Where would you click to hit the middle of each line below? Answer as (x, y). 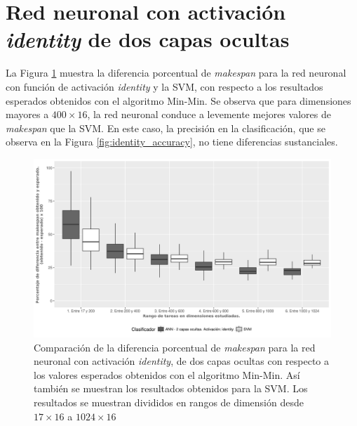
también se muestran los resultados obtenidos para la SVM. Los (171, 388)
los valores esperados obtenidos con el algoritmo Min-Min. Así (167, 374)
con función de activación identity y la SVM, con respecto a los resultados (164, 86)
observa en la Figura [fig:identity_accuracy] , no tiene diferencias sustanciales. (172, 142)
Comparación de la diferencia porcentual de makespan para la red (175, 347)
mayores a (27, 114)
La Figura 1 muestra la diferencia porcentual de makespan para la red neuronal (176, 73)
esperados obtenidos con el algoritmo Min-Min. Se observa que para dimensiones (178, 100)
